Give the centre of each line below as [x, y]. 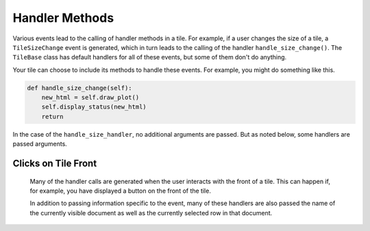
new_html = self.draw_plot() [90, 98]
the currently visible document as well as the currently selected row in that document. [151, 213]
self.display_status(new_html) [94, 107]
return [52, 117]
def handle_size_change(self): [80, 88]
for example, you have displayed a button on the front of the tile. [121, 191]
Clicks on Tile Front [55, 164]
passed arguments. [40, 144]
